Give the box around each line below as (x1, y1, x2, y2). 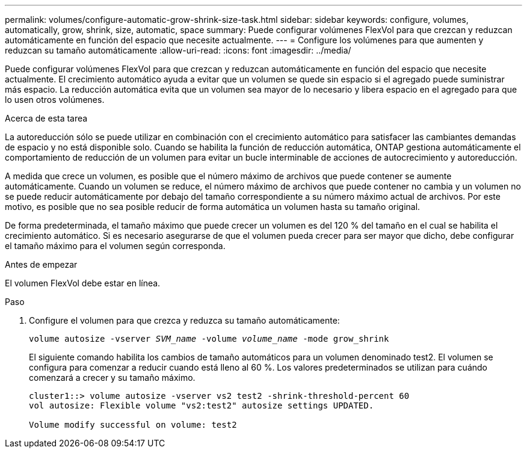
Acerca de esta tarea (5, 113, 88, 123)
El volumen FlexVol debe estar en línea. (5, 278, 161, 288)
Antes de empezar (5, 259, 78, 270)
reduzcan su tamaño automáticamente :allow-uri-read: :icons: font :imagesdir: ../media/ (5, 45, 351, 55)
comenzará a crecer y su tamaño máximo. (29, 372, 196, 383)
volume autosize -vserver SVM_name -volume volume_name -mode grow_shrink (29, 334, 389, 344)
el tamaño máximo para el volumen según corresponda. (5, 241, 226, 251)
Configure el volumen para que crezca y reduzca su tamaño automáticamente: (29, 315, 340, 325)
